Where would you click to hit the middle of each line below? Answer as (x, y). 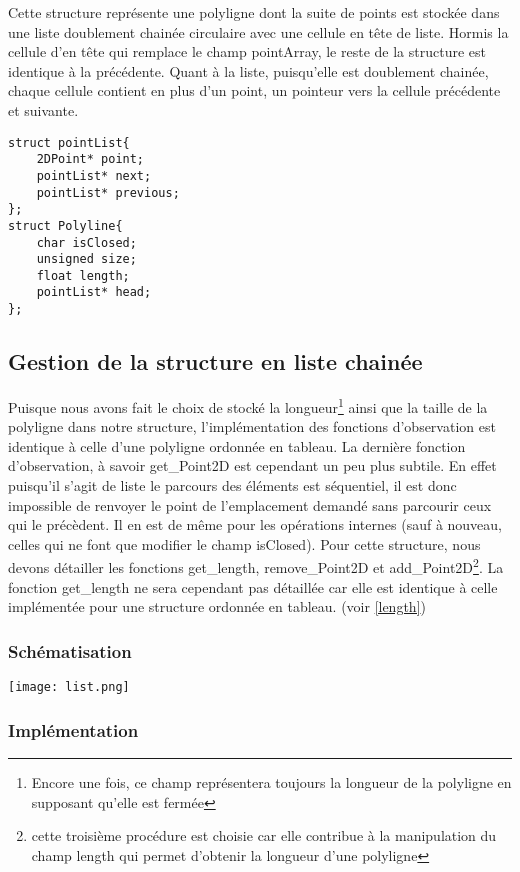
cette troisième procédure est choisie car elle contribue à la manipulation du (264, 835)
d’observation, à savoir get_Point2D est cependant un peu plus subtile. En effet (252, 465)
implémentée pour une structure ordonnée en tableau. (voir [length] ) (217, 606)
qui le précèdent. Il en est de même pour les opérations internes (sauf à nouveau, (255, 524)
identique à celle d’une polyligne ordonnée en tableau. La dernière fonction (237, 445)
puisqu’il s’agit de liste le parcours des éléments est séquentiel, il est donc (232, 485)
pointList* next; (94, 175)
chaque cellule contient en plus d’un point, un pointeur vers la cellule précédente (254, 90)
